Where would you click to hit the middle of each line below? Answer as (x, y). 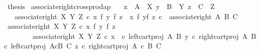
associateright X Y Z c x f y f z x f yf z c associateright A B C (126, 16)
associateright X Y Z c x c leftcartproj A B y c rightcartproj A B (144, 36)
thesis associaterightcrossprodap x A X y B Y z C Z (111, 6)
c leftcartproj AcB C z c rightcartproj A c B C (83, 46)
